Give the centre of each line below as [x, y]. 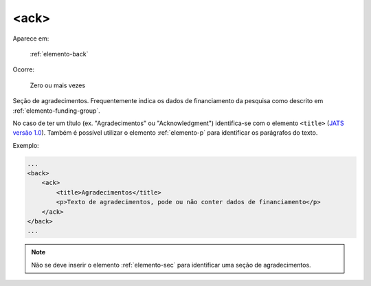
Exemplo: [26, 145]
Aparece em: [31, 38]
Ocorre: [23, 69]
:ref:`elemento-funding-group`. [57, 111]
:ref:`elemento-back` [59, 54]
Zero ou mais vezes [58, 85]
